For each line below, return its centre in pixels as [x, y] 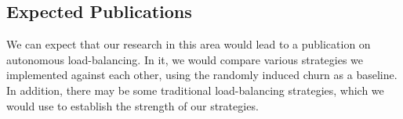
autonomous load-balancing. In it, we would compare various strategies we [185, 59]
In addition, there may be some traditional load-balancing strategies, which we [195, 90]
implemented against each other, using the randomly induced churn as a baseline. [202, 75]
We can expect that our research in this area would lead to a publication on [189, 44]
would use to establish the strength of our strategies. [133, 105]
